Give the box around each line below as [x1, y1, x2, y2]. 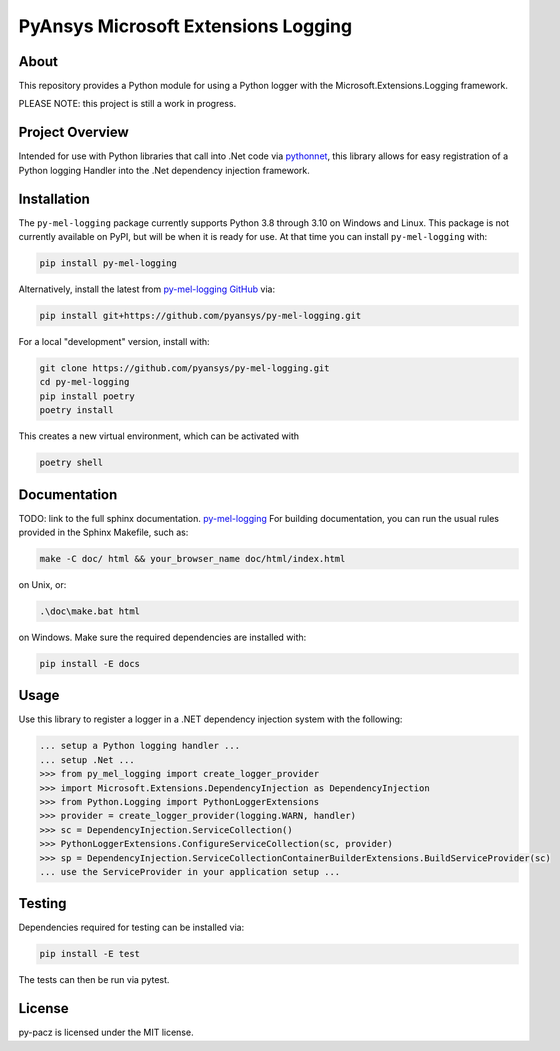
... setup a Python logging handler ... [39, 740, 240, 752]
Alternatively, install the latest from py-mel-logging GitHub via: [18, 283, 275, 295]
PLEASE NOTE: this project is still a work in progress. [18, 98, 237, 110]
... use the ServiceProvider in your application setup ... [39, 866, 341, 877]
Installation [18, 190, 90, 207]
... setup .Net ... [39, 754, 135, 765]
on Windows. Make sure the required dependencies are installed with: [18, 631, 307, 643]
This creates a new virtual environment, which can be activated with [18, 430, 300, 442]
